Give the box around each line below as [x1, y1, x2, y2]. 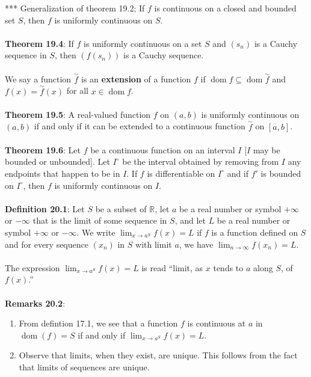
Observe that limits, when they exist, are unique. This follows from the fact [19, 349, 298, 361]
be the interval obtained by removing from [122, 155, 279, 168]
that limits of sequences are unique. [19, 360, 150, 373]
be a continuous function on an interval [90, 143, 235, 156]
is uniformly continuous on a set [84, 37, 202, 49]
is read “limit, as [141, 261, 203, 274]
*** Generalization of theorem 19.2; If [5, 2, 145, 14]
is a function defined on [211, 225, 298, 238]
